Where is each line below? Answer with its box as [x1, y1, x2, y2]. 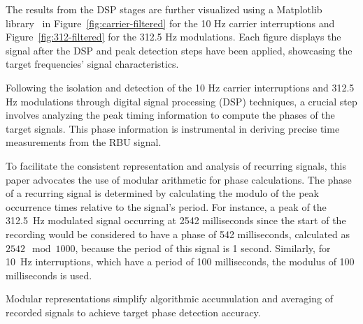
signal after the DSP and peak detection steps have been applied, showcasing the [6, 43, 353, 57]
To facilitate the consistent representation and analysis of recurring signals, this [6, 158, 346, 172]
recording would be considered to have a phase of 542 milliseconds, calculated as [6, 226, 350, 241]
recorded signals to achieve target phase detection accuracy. [6, 304, 261, 319]
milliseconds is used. [6, 267, 92, 282]
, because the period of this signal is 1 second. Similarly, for [75, 240, 331, 255]
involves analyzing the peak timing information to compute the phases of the [6, 108, 335, 122]
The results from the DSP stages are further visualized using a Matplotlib [6, 2, 322, 16]
